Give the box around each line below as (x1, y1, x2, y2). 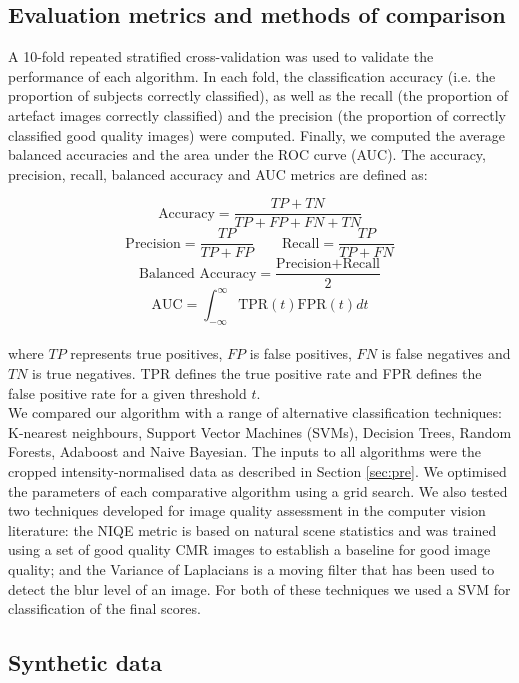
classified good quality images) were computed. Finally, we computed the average (8, 124, 506, 145)
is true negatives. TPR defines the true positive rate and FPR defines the (32, 363, 482, 384)
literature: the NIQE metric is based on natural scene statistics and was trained (8, 519, 497, 540)
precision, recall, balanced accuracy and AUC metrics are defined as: (8, 163, 428, 184)
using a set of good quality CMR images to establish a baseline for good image (8, 539, 491, 560)
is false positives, (249, 343, 352, 364)
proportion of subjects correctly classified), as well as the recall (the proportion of (8, 85, 509, 106)
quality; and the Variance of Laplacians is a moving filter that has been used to (8, 558, 495, 579)
